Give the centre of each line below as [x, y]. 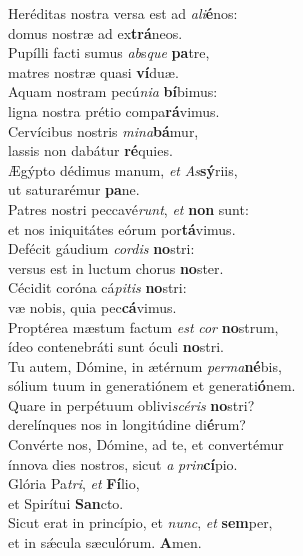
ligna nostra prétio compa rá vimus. [114, 110]
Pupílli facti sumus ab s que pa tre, [109, 52]
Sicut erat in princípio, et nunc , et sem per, [140, 522]
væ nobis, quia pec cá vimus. [92, 306]
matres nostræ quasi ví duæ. [93, 71]
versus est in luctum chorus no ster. [116, 267]
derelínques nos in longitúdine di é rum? [127, 424]
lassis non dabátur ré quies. [90, 150]
